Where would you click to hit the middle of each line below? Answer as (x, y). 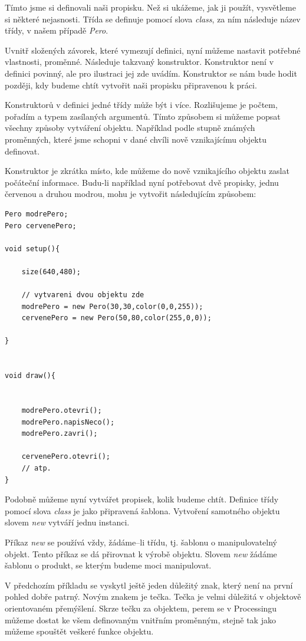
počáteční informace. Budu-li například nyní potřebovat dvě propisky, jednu (142, 182)
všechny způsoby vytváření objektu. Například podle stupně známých (130, 128)
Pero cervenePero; (41, 226)
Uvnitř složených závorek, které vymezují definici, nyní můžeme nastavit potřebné (153, 50)
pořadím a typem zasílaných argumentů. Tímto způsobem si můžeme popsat (143, 116)
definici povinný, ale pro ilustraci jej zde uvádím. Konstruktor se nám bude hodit (151, 73)
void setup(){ (32, 249)
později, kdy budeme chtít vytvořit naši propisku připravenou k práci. (131, 85)
